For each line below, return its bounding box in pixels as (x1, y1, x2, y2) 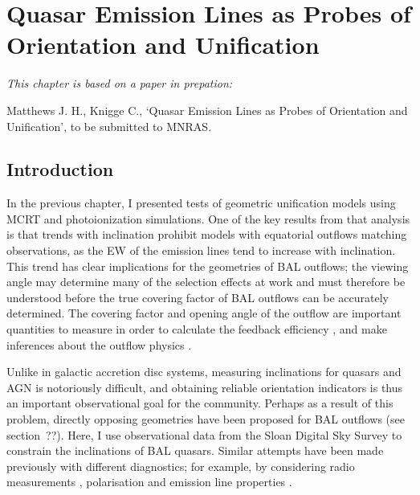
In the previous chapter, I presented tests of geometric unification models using (6, 194, 396, 211)
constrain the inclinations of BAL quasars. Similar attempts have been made (6, 442, 384, 459)
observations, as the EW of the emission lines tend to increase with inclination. (6, 242, 396, 259)
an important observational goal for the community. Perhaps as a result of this (6, 395, 393, 411)
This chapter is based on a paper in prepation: (6, 75, 233, 92)
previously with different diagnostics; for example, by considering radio (6, 457, 355, 474)
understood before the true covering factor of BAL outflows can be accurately (6, 288, 389, 305)
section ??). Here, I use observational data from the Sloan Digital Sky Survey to (6, 426, 402, 443)
